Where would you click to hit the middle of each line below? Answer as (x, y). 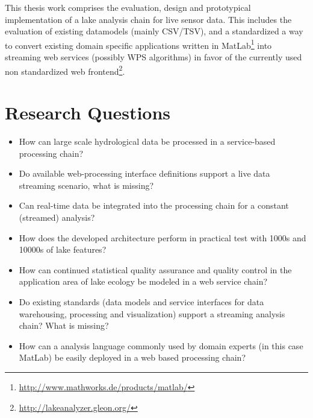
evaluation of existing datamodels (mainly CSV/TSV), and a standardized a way (154, 31)
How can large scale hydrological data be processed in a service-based (147, 141)
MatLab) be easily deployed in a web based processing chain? (132, 357)
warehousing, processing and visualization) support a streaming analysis (152, 313)
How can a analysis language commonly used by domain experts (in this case (161, 345)
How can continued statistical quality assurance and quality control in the (155, 269)
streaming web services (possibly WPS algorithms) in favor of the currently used (153, 57)
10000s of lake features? (63, 249)
